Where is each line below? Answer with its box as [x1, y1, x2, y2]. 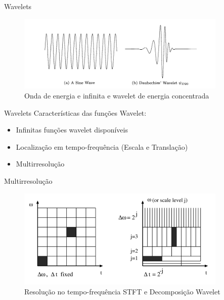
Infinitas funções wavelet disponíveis [16, 124, 128, 135]
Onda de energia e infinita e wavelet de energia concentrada [24, 90, 209, 101]
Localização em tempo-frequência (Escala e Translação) [16, 141, 188, 152]
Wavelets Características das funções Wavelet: [4, 107, 147, 118]
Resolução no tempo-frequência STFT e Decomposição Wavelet [24, 286, 220, 296]
